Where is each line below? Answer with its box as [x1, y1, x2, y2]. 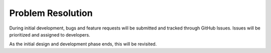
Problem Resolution [9, 7, 93, 18]
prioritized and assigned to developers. [9, 31, 90, 37]
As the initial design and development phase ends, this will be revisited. [9, 41, 157, 47]
